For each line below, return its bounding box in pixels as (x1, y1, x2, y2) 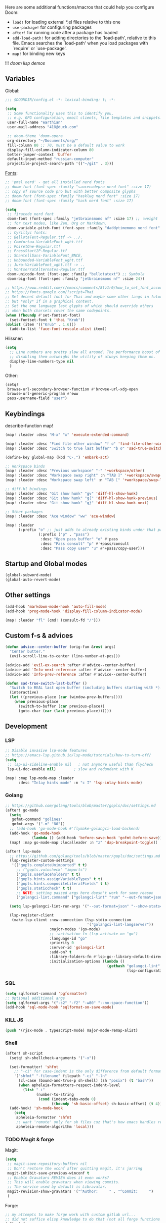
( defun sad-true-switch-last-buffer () (5, 681, 87, 686)
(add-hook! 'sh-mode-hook (9, 1106, 63, 1111)
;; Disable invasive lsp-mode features (5, 748, 87, 753)
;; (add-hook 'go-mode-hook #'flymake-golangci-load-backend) (9, 826, 140, 831)
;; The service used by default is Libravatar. (7, 1184, 107, 1189)
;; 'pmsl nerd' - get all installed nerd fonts (5, 180, 105, 185)
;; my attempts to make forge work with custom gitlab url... (5, 1212, 136, 1217)
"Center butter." (9, 649, 45, 654)
